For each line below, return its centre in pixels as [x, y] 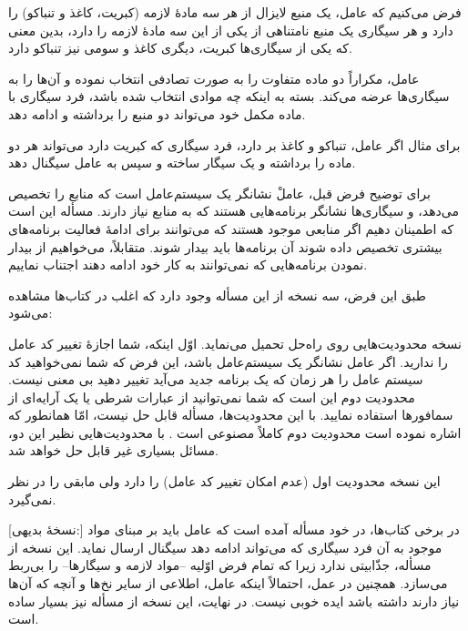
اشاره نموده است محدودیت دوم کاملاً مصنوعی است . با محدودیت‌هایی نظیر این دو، [235, 432]
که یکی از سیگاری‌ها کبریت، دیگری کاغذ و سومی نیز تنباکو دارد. [180, 48]
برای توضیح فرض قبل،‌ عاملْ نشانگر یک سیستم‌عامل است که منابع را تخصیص [219, 193]
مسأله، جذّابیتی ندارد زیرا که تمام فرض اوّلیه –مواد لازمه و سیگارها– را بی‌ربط [220, 565]
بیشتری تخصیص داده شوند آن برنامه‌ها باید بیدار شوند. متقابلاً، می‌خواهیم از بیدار [225, 246]
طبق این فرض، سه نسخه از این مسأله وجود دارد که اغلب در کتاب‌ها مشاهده [217, 295]
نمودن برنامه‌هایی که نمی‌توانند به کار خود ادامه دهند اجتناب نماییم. [188, 265]
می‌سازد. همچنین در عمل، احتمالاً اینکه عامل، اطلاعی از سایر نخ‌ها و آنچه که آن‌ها [228, 583]
